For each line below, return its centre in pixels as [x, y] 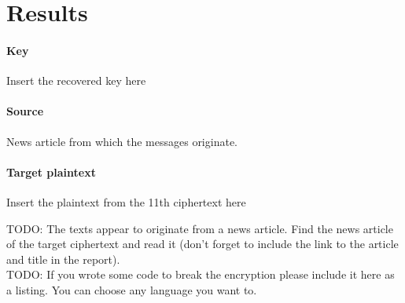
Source [25, 111]
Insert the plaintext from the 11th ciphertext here [126, 201]
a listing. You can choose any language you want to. [132, 289]
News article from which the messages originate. [122, 141]
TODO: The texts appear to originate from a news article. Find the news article [200, 228]
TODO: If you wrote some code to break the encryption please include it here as [201, 274]
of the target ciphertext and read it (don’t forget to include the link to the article [202, 244]
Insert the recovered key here [76, 80]
